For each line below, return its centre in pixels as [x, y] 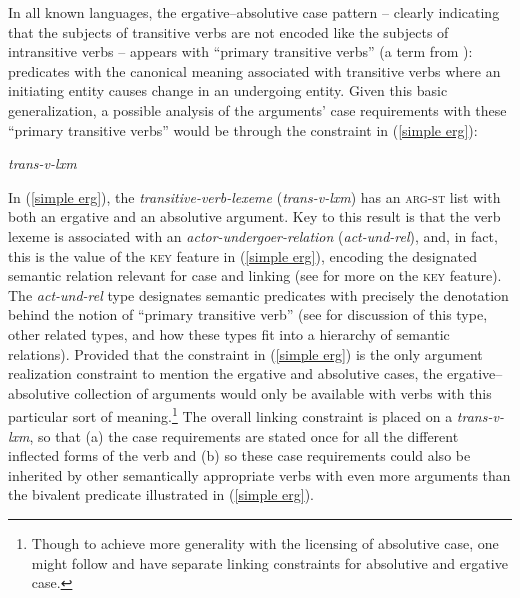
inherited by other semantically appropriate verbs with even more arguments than [259, 474]
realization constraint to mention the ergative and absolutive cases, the [225, 373]
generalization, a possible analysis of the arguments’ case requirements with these [257, 109]
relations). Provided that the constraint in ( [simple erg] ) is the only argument [245, 353]
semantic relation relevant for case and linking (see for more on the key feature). [255, 275]
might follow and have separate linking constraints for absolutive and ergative [269, 562]
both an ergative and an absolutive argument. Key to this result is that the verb [254, 216]
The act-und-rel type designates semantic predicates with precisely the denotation [258, 294]
